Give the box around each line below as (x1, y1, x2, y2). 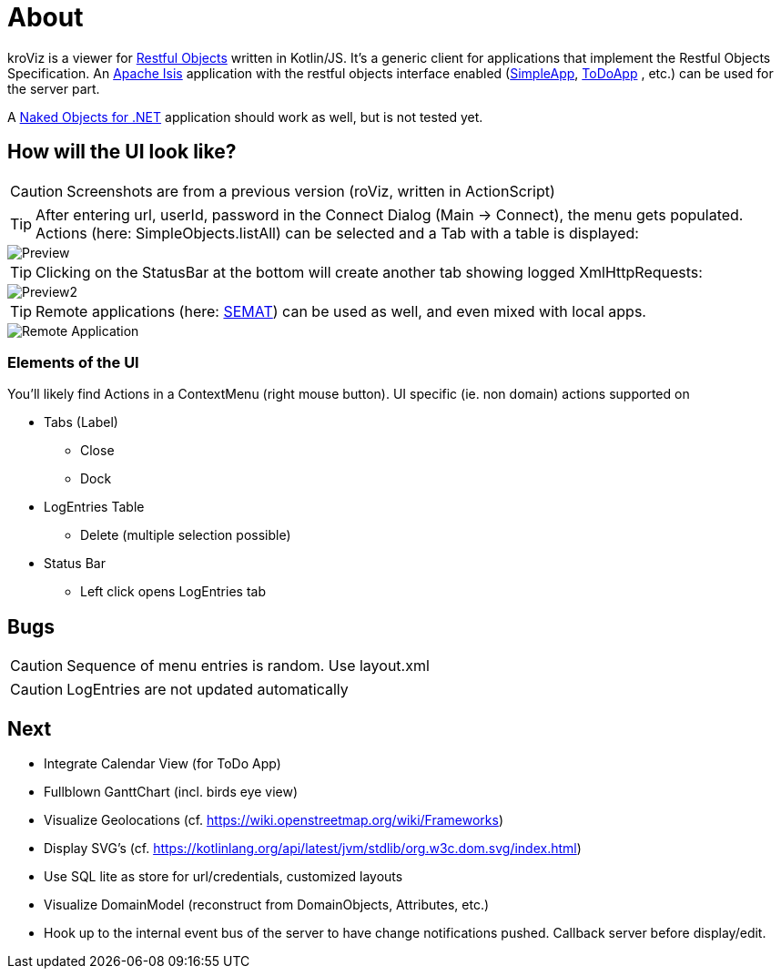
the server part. (7, 80, 100, 97)
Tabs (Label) (44, 414, 118, 431)
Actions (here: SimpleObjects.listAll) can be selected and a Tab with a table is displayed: (35, 223, 639, 242)
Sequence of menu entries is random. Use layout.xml (66, 656, 430, 676)
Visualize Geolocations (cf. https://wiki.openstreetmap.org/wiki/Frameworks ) (44, 812, 504, 829)
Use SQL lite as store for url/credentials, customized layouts (44, 869, 403, 885)
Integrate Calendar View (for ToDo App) (44, 756, 281, 772)
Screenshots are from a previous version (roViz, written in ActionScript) (66, 181, 555, 200)
